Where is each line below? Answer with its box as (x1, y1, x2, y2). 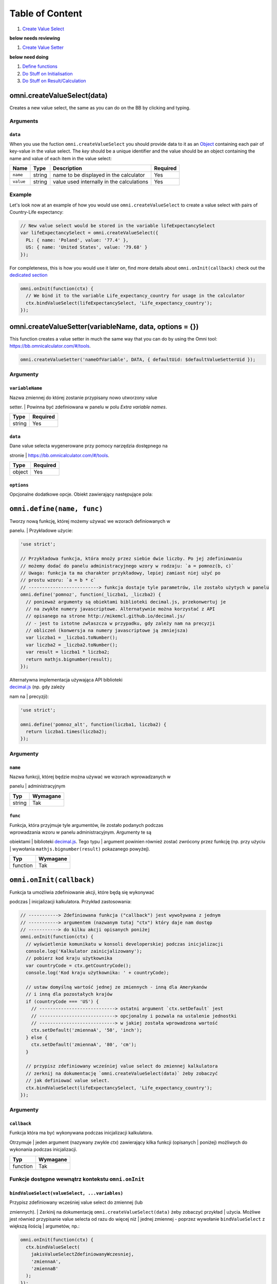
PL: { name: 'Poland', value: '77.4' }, (26, 237, 129, 243)
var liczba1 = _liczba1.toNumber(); (26, 635, 118, 640)
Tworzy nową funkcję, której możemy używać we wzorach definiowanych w (9, 518, 170, 524)
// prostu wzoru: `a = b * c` (20, 577, 96, 583)
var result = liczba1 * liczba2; (26, 649, 110, 655)
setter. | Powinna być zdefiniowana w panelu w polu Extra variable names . (9, 404, 167, 410)
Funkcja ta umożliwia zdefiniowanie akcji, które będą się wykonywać (9, 889, 154, 895)
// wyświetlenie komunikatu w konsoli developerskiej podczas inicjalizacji (26, 941, 223, 947)
